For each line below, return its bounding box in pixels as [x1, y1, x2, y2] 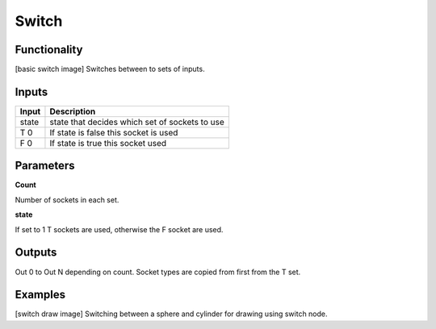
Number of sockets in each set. [15, 194, 119, 205]
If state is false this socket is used [49, 127, 178, 138]
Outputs [15, 246, 57, 260]
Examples [15, 288, 66, 302]
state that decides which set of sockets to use [49, 116, 225, 127]
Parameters [15, 159, 75, 173]
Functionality [15, 43, 83, 56]
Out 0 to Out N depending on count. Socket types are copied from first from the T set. [15, 267, 301, 277]
